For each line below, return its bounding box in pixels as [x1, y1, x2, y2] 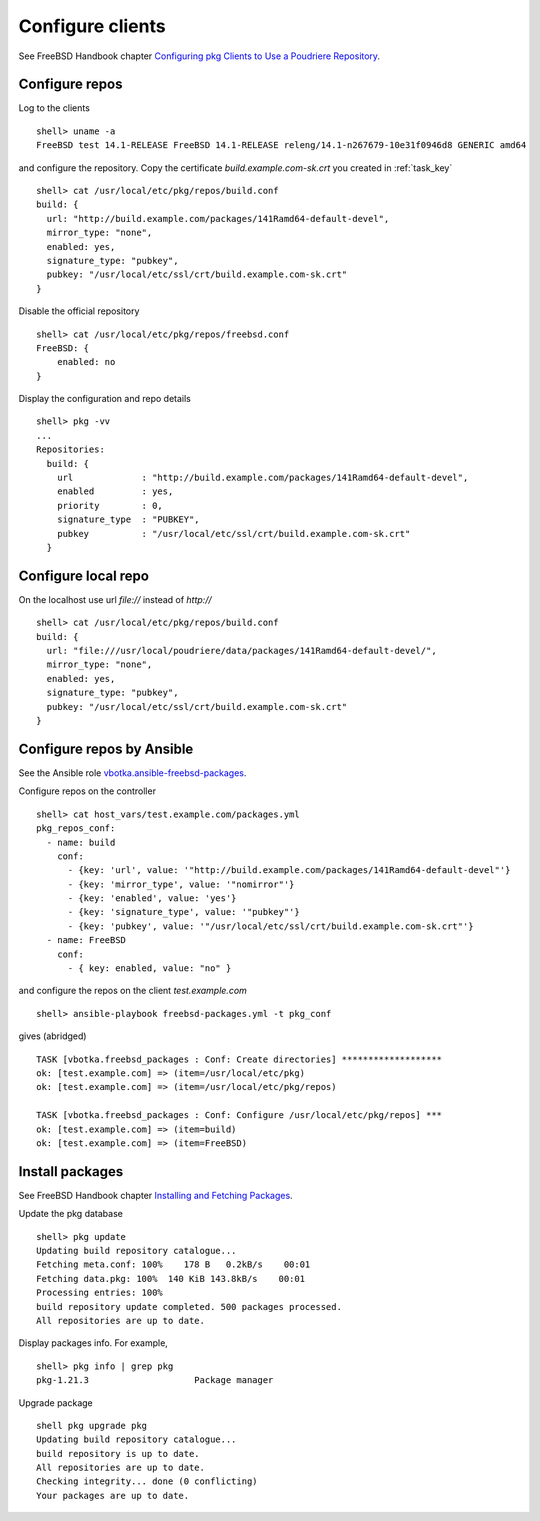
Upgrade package [18, 1396, 94, 1409]
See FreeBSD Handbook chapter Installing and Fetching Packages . [18, 1189, 294, 1201]
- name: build [46, 836, 116, 848]
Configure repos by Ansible [18, 740, 194, 757]
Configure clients [18, 15, 166, 37]
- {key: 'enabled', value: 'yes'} [67, 893, 237, 904]
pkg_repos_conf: [36, 823, 116, 834]
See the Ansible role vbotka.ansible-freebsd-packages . [18, 766, 247, 779]
